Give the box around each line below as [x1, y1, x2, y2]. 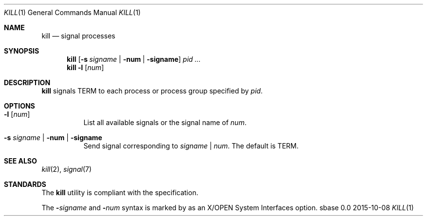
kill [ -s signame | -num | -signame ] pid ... [67, 55, 201, 63]
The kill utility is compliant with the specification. [41, 188, 198, 197]
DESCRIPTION [4, 78, 51, 87]
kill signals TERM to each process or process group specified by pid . [41, 87, 263, 95]
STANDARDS [4, 180, 46, 188]
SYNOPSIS [4, 47, 39, 55]
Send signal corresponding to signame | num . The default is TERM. [83, 142, 299, 150]
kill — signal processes [41, 32, 116, 40]
